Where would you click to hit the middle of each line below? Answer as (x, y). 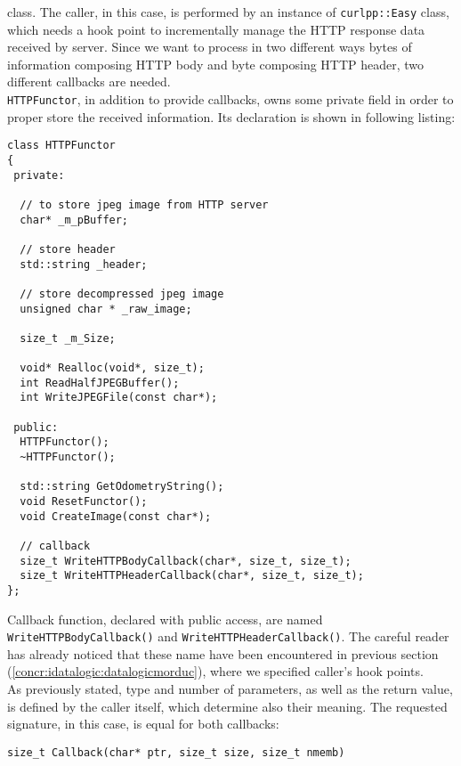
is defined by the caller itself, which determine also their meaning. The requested (227, 706)
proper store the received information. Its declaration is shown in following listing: (231, 116)
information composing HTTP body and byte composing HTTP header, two (216, 64)
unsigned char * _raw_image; (106, 309)
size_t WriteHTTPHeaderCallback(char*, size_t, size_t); (192, 576)
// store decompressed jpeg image (122, 293)
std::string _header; (84, 264)
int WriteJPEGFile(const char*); (119, 398)
